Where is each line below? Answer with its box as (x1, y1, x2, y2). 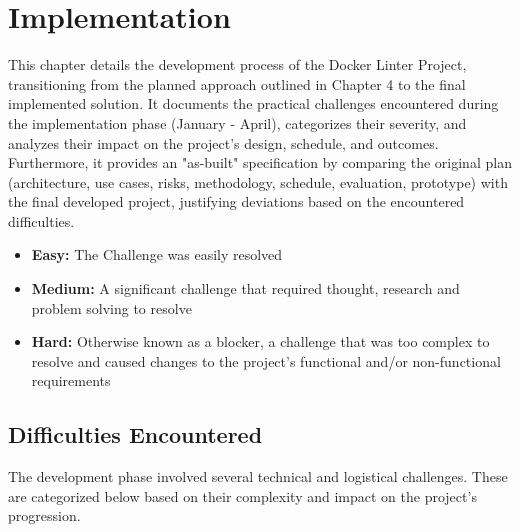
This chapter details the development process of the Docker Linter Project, (8, 54, 467, 75)
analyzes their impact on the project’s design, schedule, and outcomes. (8, 132, 439, 153)
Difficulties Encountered (8, 419, 263, 450)
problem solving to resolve (31, 297, 192, 318)
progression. (8, 505, 81, 526)
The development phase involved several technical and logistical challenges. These (8, 466, 508, 487)
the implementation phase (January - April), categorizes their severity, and (8, 112, 467, 133)
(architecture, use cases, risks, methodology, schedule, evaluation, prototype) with (8, 171, 508, 192)
